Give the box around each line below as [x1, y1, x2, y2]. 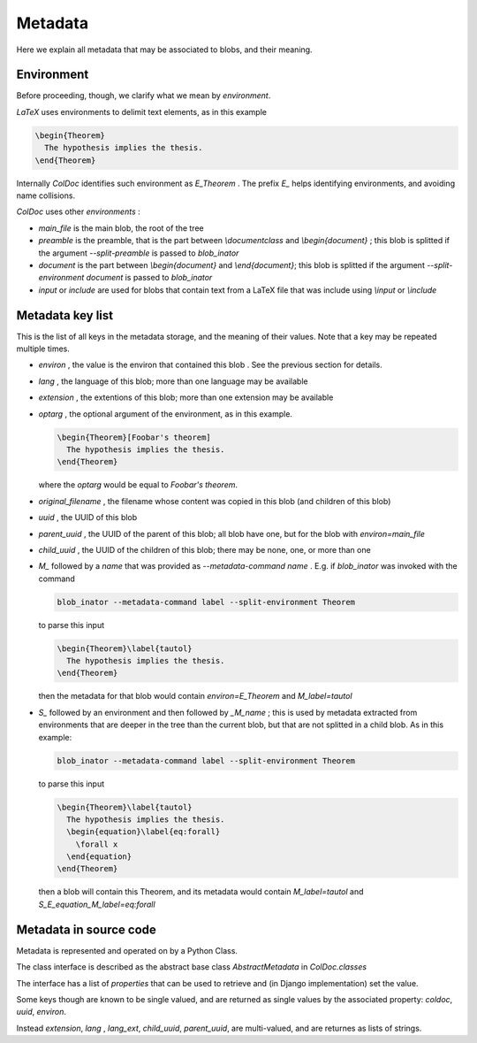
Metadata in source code [16, 922, 156, 937]
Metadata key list [16, 308, 114, 323]
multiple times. [16, 343, 70, 354]
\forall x [75, 839, 118, 849]
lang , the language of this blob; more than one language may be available [38, 376, 308, 387]
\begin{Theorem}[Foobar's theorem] [57, 432, 211, 442]
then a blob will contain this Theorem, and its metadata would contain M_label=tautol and [38, 886, 364, 897]
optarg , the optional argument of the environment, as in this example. [38, 408, 293, 419]
